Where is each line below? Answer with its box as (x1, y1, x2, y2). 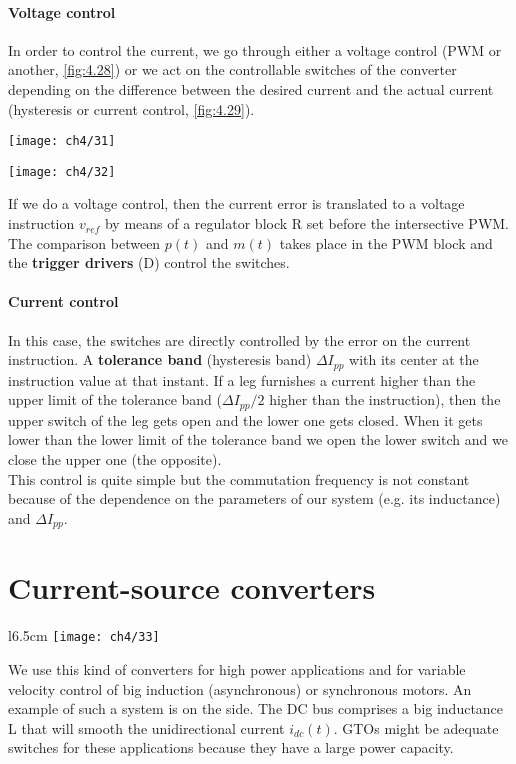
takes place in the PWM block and (279, 232, 493, 253)
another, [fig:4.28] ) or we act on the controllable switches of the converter (8, 59, 457, 80)
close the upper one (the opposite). (8, 448, 222, 469)
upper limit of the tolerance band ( (8, 389, 222, 410)
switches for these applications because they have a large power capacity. (8, 737, 454, 758)
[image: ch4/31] (8, 134, 116, 149)
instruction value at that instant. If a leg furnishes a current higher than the (8, 369, 476, 390)
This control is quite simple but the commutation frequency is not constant (8, 468, 470, 489)
